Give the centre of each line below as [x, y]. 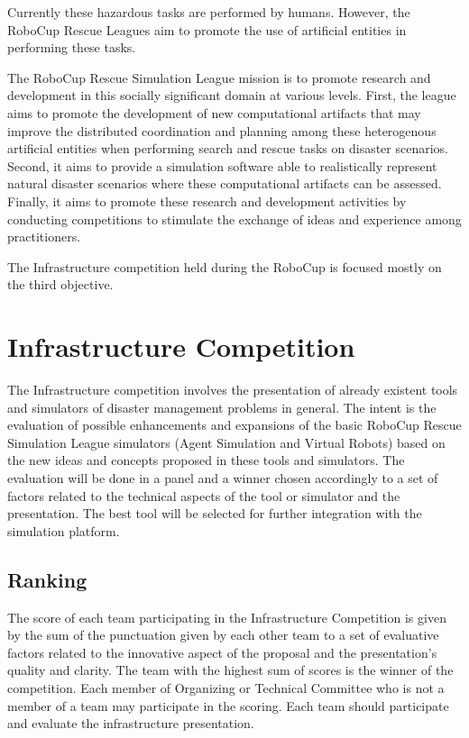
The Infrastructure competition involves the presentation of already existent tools [233, 390]
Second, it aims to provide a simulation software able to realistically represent [222, 165]
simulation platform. [64, 530]
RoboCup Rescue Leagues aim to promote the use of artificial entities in [207, 29]
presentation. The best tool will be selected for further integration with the [215, 513]
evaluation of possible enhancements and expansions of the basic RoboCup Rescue [234, 425]
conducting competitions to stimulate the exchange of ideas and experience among [234, 219]
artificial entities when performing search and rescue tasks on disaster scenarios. [228, 148]
